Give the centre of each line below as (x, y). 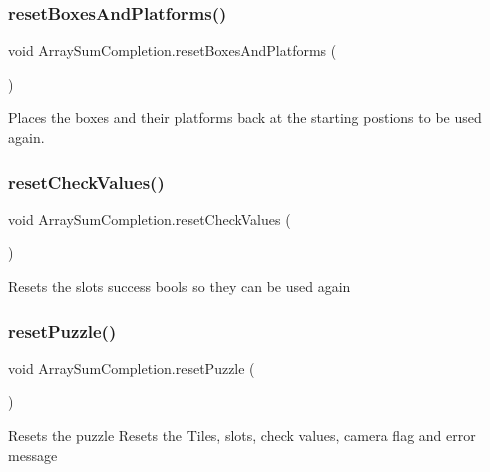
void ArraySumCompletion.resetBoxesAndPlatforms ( (172, 50)
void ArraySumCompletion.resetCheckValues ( (149, 218)
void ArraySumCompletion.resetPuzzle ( (131, 367)
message (33, 454)
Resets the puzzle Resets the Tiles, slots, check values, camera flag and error (242, 435)
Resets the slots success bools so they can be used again (179, 286)
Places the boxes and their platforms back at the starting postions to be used (245, 117)
